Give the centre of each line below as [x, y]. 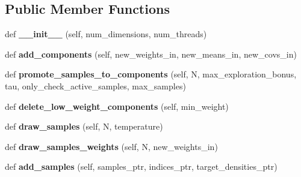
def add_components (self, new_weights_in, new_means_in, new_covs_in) [151, 54]
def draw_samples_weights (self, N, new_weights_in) [111, 146]
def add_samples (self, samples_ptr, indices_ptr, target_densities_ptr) [141, 166]
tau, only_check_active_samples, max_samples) [95, 85]
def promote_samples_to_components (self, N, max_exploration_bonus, [151, 74]
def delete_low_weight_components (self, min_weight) [117, 106]
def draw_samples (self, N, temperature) [84, 126]
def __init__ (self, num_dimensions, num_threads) [106, 34]
